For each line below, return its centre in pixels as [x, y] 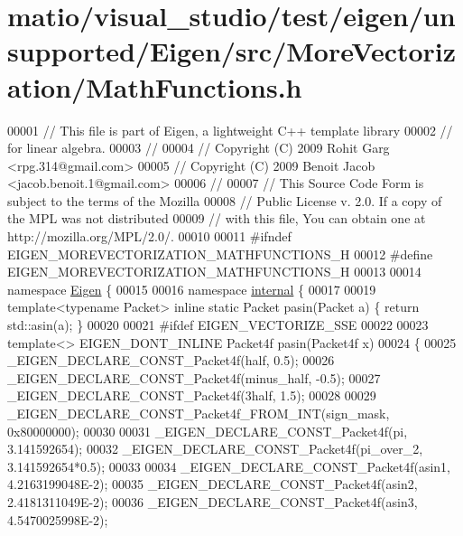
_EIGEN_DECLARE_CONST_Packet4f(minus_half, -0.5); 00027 [194, 377]
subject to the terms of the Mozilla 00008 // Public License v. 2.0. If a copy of [225, 200]
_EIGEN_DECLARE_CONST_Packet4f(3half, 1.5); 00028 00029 [192, 395]
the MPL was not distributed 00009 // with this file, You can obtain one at [217, 218]
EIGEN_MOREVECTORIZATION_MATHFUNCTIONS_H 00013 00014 [214, 272]
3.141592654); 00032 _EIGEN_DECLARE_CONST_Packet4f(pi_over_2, [215, 449]
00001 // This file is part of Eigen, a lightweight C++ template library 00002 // [230, 130]
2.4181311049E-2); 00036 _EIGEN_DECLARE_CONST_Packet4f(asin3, [213, 501]
